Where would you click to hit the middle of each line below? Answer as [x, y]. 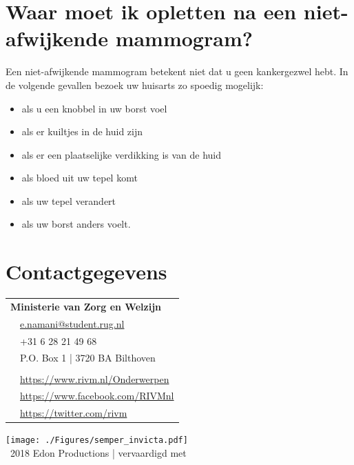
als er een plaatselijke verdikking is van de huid [122, 154]
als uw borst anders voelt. [76, 224]
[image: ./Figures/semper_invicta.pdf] [97, 441]
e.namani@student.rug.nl [72, 323]
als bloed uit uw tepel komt [80, 178]
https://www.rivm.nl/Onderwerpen [95, 378]
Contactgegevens [86, 271]
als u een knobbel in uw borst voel [94, 108]
